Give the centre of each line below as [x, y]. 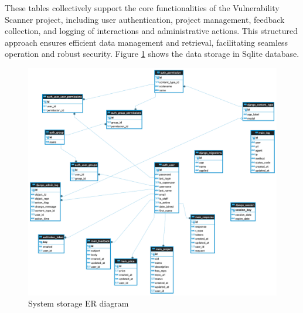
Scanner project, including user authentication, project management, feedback [145, 19]
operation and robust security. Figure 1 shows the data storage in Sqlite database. [152, 54]
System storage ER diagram [79, 303]
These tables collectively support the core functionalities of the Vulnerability [142, 8]
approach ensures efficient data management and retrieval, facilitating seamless [147, 42]
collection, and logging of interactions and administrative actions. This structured [151, 31]
